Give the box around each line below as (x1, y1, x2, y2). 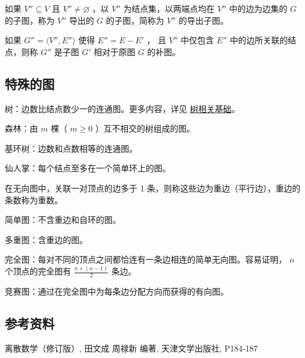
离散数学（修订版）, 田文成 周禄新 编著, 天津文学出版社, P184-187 (5, 341, 258, 354)
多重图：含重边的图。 (5, 233, 88, 245)
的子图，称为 (5, 14, 54, 26)
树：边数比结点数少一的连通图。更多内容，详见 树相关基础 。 (5, 102, 240, 114)
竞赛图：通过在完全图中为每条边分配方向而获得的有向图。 (5, 285, 229, 298)
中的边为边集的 (229, 2, 288, 14)
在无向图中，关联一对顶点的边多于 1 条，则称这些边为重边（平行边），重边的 (5, 181, 301, 194)
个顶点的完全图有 (5, 265, 71, 277)
